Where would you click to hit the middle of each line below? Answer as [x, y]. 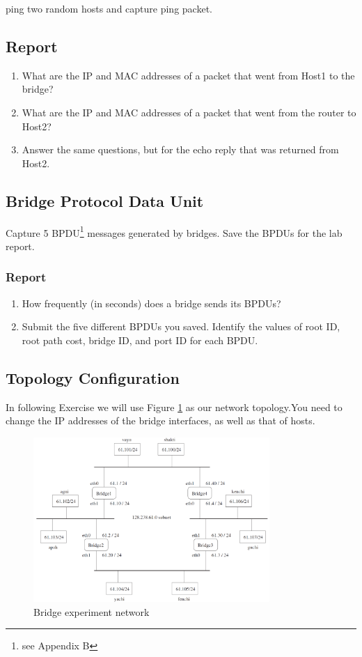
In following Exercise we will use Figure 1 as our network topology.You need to [174, 407]
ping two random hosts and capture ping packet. [109, 8]
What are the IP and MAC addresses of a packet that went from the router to [189, 112]
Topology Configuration [93, 377]
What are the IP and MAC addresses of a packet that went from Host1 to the [188, 75]
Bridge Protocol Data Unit [105, 200]
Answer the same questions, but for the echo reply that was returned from [180, 149]
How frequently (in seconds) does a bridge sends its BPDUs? [151, 303]
